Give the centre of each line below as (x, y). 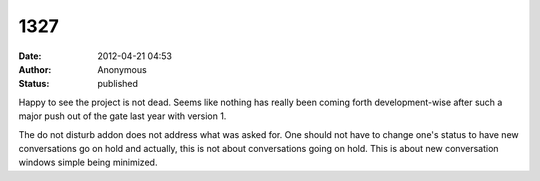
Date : (30, 56)
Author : (35, 69)
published (118, 84)
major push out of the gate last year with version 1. (122, 116)
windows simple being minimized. (88, 162)
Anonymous (122, 69)
